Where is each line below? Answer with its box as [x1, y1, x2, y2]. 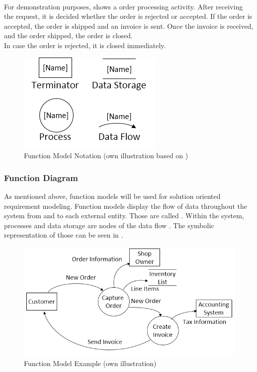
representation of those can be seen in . [4, 230, 123, 240]
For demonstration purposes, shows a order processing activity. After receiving [4, 1, 243, 11]
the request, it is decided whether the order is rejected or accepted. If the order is [4, 11, 253, 21]
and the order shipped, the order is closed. [4, 30, 133, 41]
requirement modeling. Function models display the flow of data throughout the [4, 200, 247, 211]
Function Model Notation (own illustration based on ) [24, 150, 188, 161]
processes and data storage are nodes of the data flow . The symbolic [4, 220, 214, 230]
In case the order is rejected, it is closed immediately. [4, 40, 166, 50]
